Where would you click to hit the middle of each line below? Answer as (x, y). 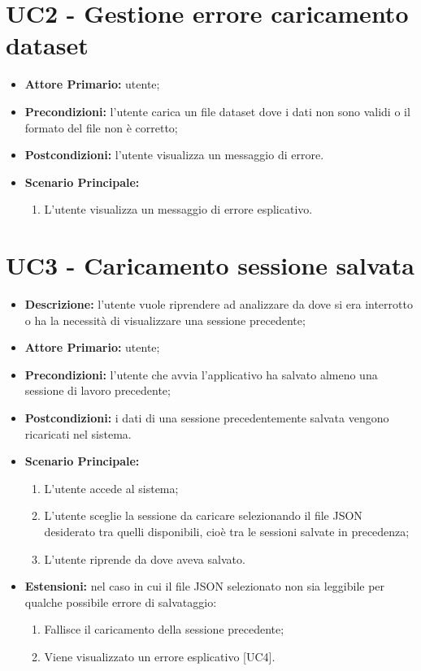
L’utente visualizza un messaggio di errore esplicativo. (178, 209)
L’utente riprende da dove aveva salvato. (145, 558)
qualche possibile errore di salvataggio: (121, 602)
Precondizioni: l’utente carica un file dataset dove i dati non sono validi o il (217, 111)
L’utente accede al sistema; (111, 488)
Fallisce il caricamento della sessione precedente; (164, 629)
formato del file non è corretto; (101, 127)
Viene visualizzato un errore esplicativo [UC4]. (160, 656)
